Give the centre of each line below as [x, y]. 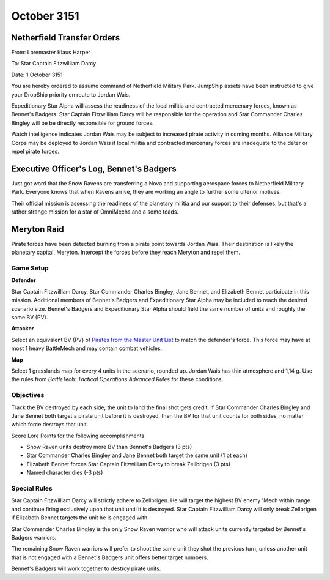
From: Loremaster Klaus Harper [51, 53]
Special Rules [32, 488]
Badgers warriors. [34, 537]
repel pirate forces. [35, 151]
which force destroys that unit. [50, 425]
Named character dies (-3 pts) [65, 473]
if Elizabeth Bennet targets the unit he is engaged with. [80, 518]
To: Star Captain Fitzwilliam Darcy [54, 64]
